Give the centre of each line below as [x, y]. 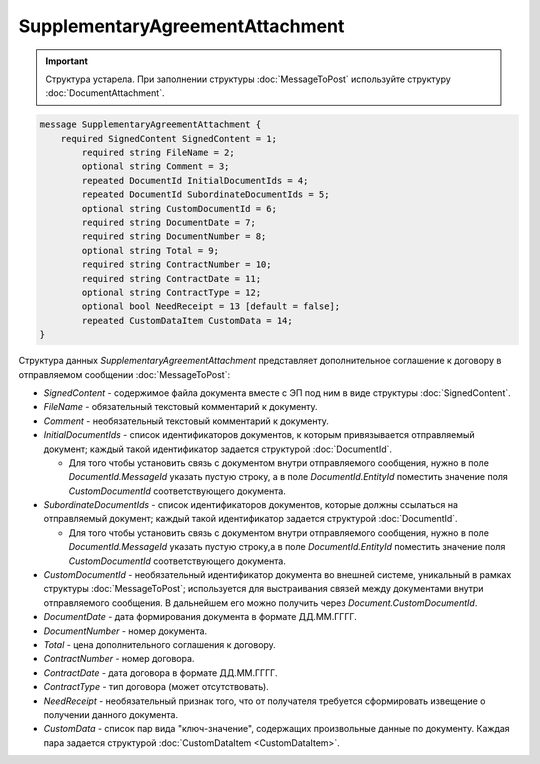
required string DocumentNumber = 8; [174, 236]
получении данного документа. [111, 714]
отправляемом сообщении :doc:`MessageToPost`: [124, 374]
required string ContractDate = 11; [171, 278]
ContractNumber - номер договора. [119, 659]
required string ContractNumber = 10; [176, 264]
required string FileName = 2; [158, 153]
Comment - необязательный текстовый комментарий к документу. [186, 421]
